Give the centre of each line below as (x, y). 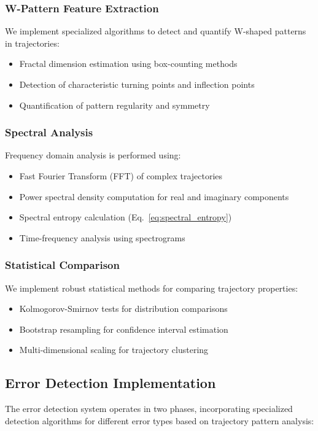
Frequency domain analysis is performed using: (93, 155)
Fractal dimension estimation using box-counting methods (128, 64)
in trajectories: (32, 43)
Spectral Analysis (49, 132)
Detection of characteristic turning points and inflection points (137, 84)
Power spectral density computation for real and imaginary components (154, 196)
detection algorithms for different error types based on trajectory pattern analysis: (160, 420)
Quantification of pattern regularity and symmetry (114, 105)
